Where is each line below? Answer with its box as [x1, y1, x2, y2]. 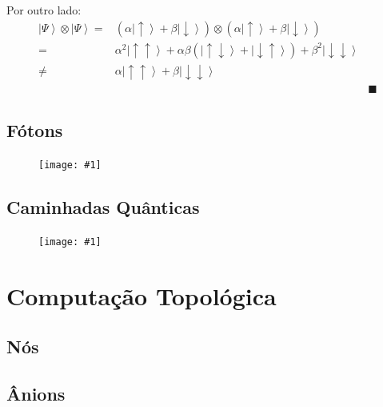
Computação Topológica [6, 279, 277, 312]
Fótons [6, 118, 63, 143]
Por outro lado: [6, 2, 82, 18]
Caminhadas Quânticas [6, 194, 200, 219]
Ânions [6, 381, 66, 405]
